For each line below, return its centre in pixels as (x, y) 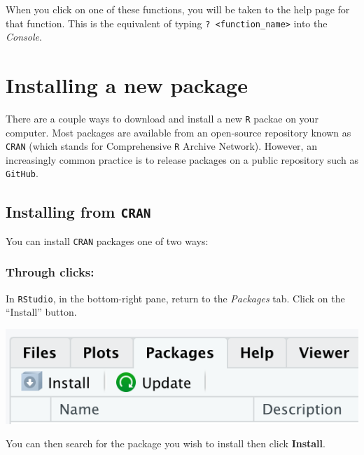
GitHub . (22, 173)
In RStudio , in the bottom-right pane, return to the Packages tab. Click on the (175, 298)
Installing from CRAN (78, 211)
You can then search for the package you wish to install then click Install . (166, 443)
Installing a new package (127, 85)
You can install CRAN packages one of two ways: (107, 240)
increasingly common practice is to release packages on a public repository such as (182, 159)
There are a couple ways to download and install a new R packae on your (162, 118)
